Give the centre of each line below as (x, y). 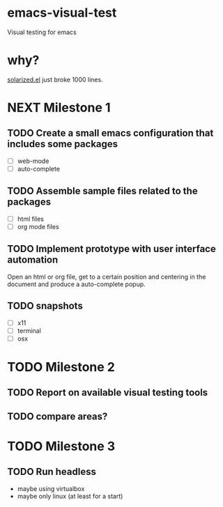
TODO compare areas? (57, 416)
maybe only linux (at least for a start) (70, 496)
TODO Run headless (52, 472)
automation (33, 260)
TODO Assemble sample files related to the (102, 191)
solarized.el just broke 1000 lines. (55, 79)
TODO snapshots (45, 306)
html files (30, 219)
